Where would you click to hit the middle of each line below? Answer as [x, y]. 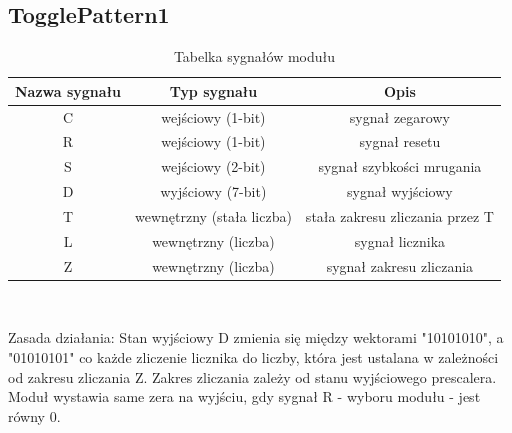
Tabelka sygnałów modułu [254, 56]
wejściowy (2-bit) [213, 166]
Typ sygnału [213, 90]
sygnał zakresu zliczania [400, 265]
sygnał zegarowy [399, 116]
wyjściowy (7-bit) [213, 191]
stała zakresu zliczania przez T [399, 216]
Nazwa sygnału [68, 90]
